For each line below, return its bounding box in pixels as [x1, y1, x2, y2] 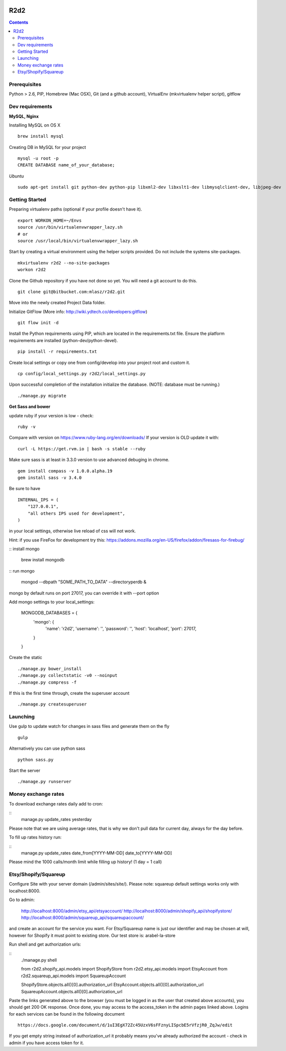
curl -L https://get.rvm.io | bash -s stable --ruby [17, 446, 146, 451]
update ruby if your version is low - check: [9, 412, 94, 418]
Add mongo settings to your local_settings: [9, 599, 95, 605]
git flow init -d [17, 320, 59, 326]
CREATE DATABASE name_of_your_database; [17, 163, 115, 168]
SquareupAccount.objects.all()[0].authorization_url [21, 988, 122, 994]
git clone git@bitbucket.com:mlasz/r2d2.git [17, 289, 126, 295]
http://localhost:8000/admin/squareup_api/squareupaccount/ [21, 915, 144, 920]
